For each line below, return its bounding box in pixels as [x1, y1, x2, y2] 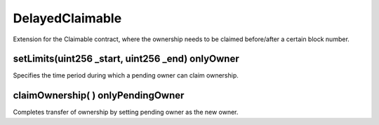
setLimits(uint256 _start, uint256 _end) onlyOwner [13, 53, 240, 65]
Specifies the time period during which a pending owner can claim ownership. [13, 71, 239, 80]
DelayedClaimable [13, 10, 122, 26]
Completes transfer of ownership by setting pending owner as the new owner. [13, 108, 239, 117]
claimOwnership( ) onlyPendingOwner [13, 89, 185, 101]
